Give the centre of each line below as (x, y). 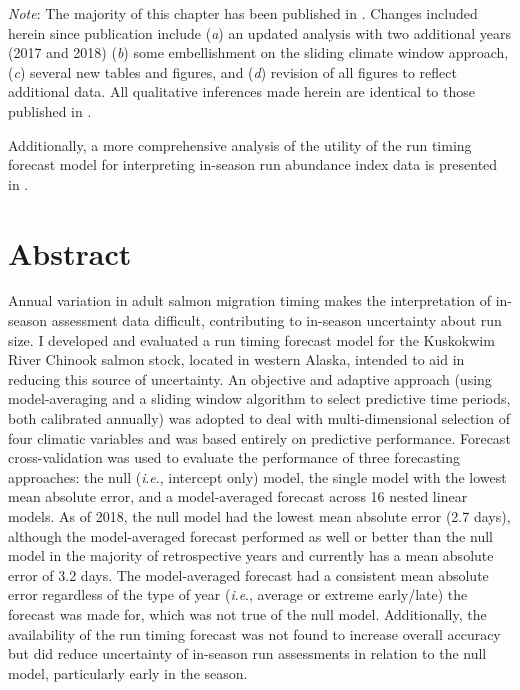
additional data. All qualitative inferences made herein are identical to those (241, 91)
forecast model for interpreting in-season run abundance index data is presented (253, 164)
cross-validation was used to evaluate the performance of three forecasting (234, 457)
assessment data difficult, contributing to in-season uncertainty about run (276, 320)
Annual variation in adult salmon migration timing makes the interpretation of (249, 300)
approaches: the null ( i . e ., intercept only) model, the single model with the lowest (257, 476)
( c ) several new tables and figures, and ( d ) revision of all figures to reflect (232, 71)
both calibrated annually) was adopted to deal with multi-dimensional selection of (259, 418)
